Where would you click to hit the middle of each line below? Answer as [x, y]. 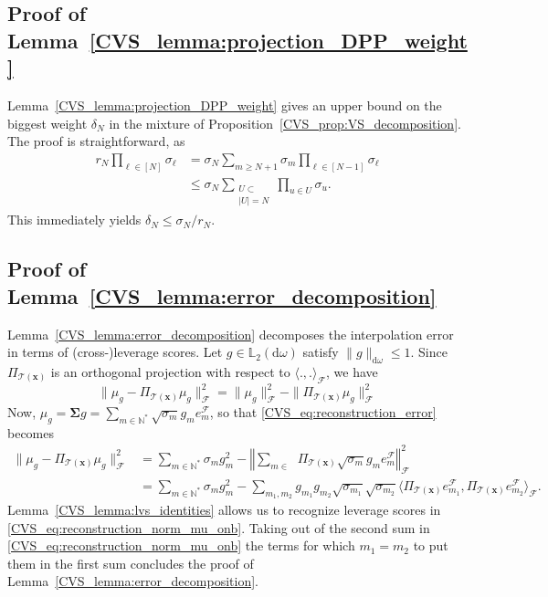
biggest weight [47, 123]
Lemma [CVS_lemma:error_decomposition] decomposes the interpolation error [231, 334]
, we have [352, 371]
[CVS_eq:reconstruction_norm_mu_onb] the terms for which [181, 545]
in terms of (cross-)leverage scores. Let [115, 352]
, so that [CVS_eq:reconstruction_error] [323, 411]
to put [431, 545]
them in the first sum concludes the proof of [131, 563]
